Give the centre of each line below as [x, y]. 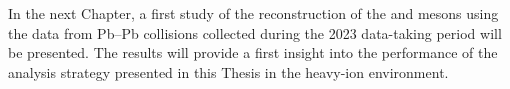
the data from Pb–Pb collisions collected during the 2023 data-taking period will [255, 32]
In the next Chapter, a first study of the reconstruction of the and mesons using [253, 13]
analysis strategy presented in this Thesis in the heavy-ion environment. [228, 71]
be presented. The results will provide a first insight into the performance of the [253, 52]
